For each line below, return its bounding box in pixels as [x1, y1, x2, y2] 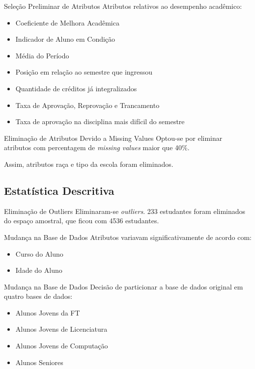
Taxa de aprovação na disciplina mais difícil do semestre [15, 116, 185, 127]
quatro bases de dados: [4, 291, 73, 301]
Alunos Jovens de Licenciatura [15, 324, 108, 334]
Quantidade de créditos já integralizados [15, 83, 137, 93]
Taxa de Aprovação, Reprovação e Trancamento [15, 100, 160, 110]
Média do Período [15, 50, 69, 60]
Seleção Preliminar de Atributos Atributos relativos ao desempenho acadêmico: [4, 1, 242, 11]
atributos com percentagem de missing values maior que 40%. [4, 142, 190, 153]
